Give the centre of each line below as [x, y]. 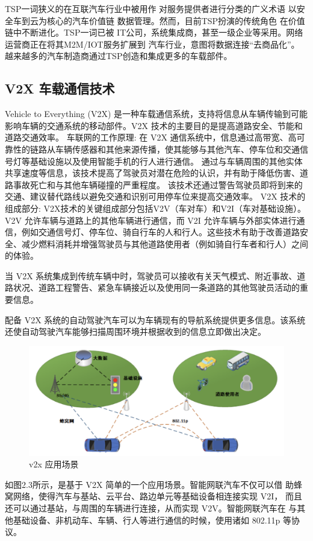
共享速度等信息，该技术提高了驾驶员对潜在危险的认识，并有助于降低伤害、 [152, 173]
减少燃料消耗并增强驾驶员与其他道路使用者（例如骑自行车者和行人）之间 [165, 243]
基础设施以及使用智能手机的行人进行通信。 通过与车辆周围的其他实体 [166, 161]
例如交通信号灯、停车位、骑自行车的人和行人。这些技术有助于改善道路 [160, 232]
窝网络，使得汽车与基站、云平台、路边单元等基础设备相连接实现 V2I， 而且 [153, 496]
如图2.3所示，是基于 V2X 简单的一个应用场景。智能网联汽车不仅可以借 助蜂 [153, 484]
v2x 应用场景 [54, 464]
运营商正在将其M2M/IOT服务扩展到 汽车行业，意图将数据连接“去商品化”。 [152, 44]
